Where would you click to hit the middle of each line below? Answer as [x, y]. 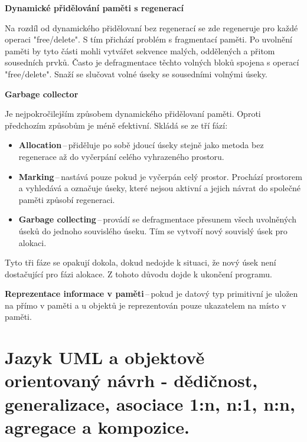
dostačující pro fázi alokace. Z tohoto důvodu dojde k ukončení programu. [138, 274]
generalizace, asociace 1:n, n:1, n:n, [150, 403]
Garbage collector [42, 94]
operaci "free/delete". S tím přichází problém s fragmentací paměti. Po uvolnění [148, 39]
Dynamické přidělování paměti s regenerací [94, 8]
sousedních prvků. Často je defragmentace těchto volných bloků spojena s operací [152, 62]
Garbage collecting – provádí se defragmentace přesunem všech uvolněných [157, 219]
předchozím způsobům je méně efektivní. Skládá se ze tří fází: [116, 125]
